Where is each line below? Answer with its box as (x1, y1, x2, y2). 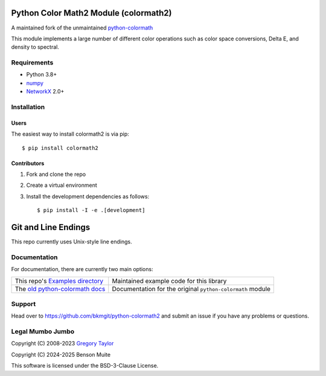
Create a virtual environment (26, 181, 98, 189)
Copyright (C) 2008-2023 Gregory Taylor (11, 340, 114, 347)
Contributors (11, 160, 45, 167)
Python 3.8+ (26, 71, 57, 78)
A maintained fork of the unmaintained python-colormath (11, 24, 153, 31)
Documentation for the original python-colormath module (112, 284, 271, 293)
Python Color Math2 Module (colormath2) (11, 8, 172, 18)
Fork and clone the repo (26, 171, 86, 178)
